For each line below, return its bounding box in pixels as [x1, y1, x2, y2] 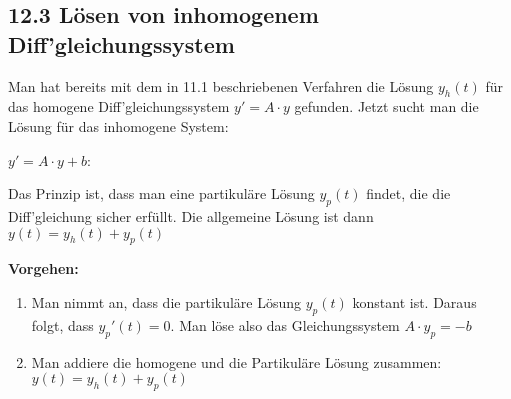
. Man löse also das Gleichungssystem [170, 314, 400, 335]
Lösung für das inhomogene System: [8, 115, 229, 136]
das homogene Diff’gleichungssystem [8, 96, 230, 117]
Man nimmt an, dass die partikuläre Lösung [31, 291, 302, 312]
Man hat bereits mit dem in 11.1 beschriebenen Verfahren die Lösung [8, 75, 434, 96]
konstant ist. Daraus [352, 291, 477, 312]
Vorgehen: [8, 258, 79, 279]
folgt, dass [31, 314, 94, 335]
